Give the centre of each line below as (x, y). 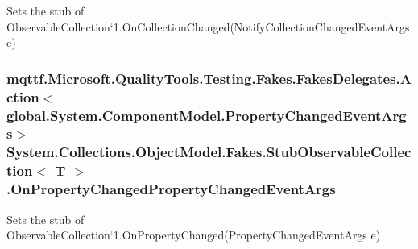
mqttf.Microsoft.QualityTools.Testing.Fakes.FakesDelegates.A (209, 78)
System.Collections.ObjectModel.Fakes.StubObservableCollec (209, 152)
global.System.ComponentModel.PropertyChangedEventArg (207, 115)
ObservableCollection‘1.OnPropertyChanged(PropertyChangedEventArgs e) (194, 235)
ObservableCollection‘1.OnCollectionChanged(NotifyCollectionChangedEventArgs (208, 26)
